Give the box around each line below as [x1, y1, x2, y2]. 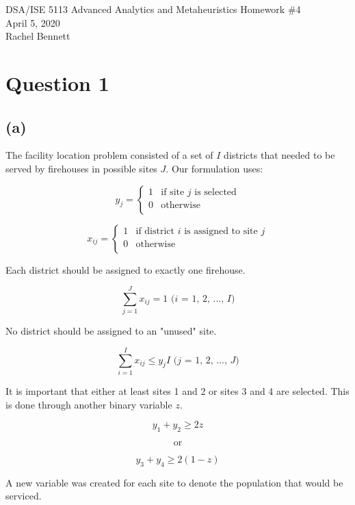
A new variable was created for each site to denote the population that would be [5, 475, 343, 489]
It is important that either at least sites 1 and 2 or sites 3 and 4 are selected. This [5, 383, 350, 398]
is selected [194, 187, 237, 197]
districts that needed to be [224, 148, 335, 162]
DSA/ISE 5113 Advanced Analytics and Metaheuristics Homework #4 [5, 2, 301, 16]
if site [161, 187, 185, 197]
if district [135, 226, 175, 236]
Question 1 [5, 68, 109, 96]
